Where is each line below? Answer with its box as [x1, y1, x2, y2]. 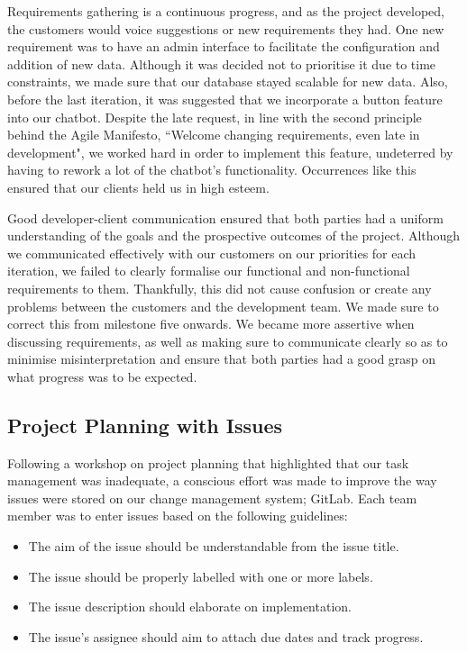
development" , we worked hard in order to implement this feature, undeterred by [7, 142, 453, 161]
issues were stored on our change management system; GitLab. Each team [7, 488, 417, 507]
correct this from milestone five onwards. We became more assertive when [7, 314, 415, 333]
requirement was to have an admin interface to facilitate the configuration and [7, 37, 440, 56]
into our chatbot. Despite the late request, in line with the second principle [7, 107, 422, 126]
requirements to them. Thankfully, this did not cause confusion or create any [7, 278, 432, 297]
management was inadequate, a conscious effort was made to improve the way [7, 471, 437, 490]
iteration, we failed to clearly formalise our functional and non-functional [7, 261, 410, 280]
